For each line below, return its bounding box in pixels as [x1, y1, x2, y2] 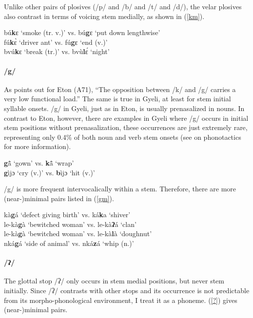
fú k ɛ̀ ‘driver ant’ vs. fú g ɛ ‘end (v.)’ [4, 37, 108, 47]
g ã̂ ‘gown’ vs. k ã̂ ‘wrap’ [4, 157, 74, 168]
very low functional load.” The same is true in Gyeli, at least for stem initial [4, 94, 231, 104]
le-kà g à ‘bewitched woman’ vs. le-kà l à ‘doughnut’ [4, 228, 152, 239]
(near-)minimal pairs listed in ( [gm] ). [4, 193, 114, 203]
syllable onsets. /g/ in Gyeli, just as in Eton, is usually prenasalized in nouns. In [4, 103, 245, 113]
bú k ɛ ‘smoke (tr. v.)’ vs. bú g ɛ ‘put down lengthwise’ [4, 27, 160, 37]
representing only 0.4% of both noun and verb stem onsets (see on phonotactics [4, 131, 241, 142]
